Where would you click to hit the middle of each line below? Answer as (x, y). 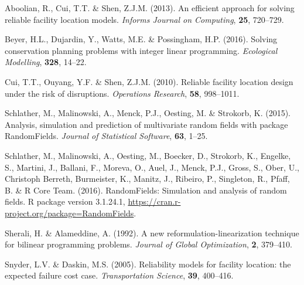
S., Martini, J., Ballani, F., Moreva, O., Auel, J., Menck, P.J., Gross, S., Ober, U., (152, 167)
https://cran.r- (154, 201)
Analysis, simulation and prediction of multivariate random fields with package (146, 124)
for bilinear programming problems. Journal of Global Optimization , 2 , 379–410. (148, 244)
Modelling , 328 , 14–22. (46, 62)
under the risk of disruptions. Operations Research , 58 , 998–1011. (122, 93)
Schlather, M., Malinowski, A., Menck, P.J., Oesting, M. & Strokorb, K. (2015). (148, 113)
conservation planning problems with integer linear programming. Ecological (141, 50)
